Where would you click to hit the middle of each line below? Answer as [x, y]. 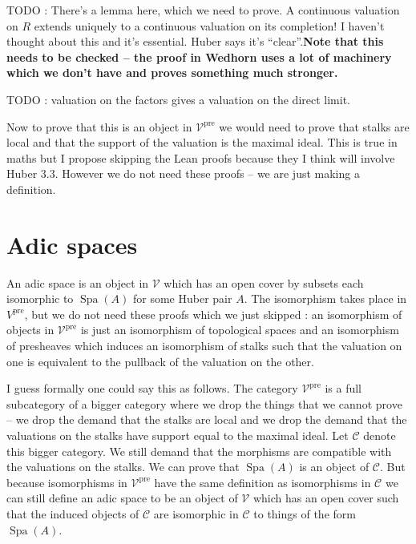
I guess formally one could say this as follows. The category [152, 388]
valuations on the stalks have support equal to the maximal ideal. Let [178, 435]
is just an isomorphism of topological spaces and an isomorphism [240, 330]
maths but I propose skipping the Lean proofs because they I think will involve [201, 157]
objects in [30, 330]
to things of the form [305, 513]
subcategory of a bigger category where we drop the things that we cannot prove [204, 403]
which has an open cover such [326, 498]
